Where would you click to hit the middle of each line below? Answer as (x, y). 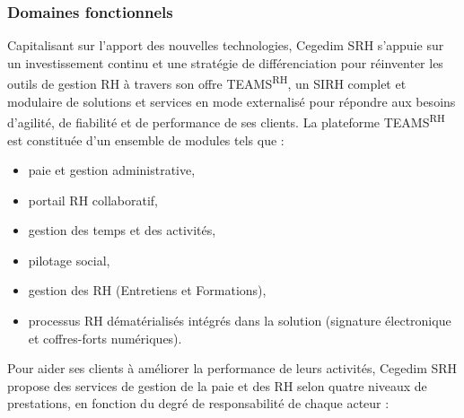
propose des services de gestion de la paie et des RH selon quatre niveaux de (217, 385)
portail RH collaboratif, (93, 200)
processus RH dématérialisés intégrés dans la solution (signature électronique (240, 321)
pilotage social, (69, 260)
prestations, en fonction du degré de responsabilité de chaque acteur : (198, 403)
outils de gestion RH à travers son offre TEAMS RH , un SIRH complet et (207, 83)
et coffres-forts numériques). (105, 338)
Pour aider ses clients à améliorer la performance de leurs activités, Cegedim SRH (232, 368)
